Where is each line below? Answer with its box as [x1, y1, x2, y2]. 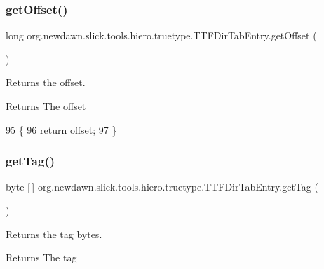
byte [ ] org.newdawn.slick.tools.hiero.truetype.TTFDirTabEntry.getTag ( [6, 179, 318, 194]
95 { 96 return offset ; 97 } [6, 122, 117, 137]
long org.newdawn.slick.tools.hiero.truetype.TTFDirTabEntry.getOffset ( [6, 28, 317, 43]
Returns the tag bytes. [6, 226, 102, 241]
